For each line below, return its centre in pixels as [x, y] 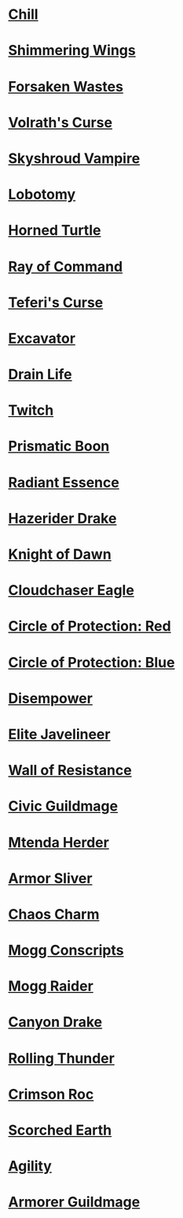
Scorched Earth [60, 1130]
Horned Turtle [55, 231]
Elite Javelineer [59, 734]
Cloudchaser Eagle [71, 591]
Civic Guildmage [63, 806]
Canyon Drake [55, 1022]
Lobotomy [42, 195]
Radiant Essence [64, 482]
